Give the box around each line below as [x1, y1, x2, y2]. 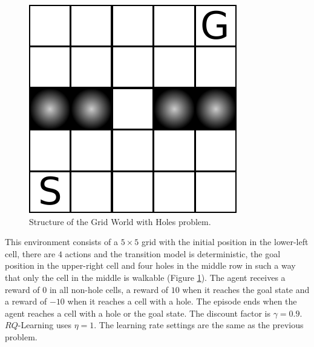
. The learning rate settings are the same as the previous [94, 318, 304, 331]
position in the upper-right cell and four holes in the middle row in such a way [5, 259, 296, 272]
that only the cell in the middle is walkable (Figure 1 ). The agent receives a [5, 271, 286, 283]
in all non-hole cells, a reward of [49, 283, 169, 295]
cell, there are [5, 247, 56, 260]
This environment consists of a [5, 235, 118, 248]
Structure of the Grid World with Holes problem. [29, 215, 211, 227]
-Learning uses [18, 318, 71, 331]
